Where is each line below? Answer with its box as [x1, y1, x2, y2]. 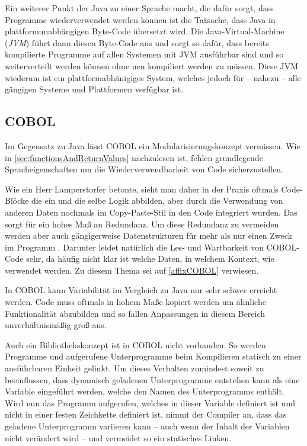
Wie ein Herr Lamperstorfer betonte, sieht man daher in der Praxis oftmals [5, 182, 279, 195]
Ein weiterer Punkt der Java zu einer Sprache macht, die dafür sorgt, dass [5, 2, 274, 14]
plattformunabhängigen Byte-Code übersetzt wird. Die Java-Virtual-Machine [5, 25, 284, 37]
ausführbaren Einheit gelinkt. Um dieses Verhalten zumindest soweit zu [5, 362, 264, 374]
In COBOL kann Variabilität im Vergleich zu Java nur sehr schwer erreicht [5, 284, 277, 296]
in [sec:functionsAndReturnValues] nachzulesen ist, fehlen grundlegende [5, 151, 263, 163]
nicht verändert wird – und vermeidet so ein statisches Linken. [5, 431, 232, 444]
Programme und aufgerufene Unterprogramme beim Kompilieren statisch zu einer [5, 350, 302, 362]
